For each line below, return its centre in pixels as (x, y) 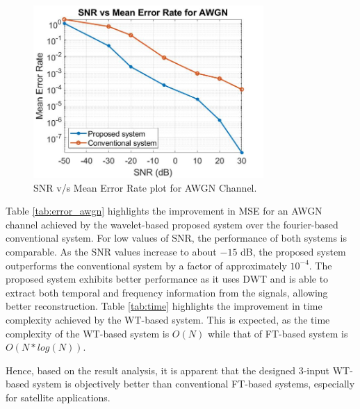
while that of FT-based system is (278, 333)
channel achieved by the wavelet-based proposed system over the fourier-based (172, 224)
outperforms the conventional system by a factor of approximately (146, 265)
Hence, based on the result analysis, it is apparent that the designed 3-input (168, 370)
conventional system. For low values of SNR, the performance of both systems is (177, 238)
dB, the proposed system (293, 251)
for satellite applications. (58, 397)
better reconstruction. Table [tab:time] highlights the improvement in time (164, 306)
